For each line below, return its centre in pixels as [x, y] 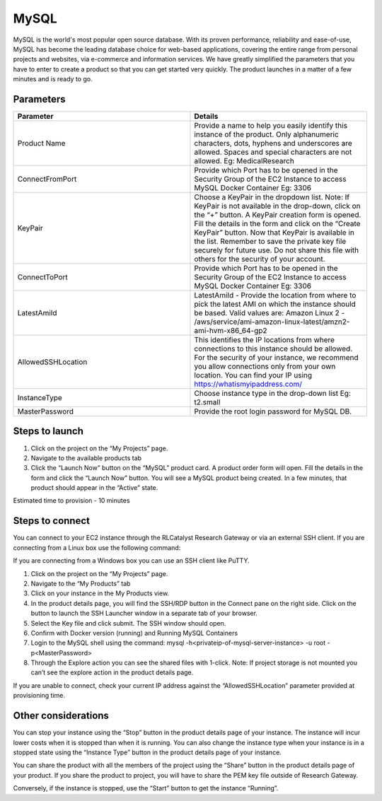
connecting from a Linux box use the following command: [97, 547]
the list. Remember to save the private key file [270, 242]
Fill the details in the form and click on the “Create [277, 224]
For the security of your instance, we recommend [276, 358]
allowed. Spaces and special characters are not [273, 152]
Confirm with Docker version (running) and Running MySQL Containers [134, 633]
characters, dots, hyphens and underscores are [273, 144]
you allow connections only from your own [265, 366]
